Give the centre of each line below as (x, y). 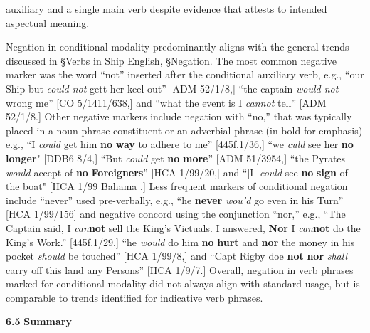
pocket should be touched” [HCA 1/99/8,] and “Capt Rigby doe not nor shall (177, 256)
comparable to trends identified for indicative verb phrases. (134, 297)
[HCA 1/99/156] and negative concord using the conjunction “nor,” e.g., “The (176, 214)
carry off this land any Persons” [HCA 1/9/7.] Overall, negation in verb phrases (180, 269)
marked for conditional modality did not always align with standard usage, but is (183, 284)
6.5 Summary (39, 321)
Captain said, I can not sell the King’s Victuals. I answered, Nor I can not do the (183, 227)
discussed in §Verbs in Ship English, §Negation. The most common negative (171, 60)
